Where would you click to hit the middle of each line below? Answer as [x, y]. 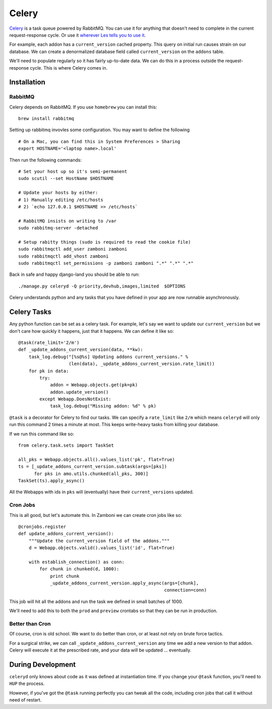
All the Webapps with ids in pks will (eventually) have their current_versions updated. [101, 492]
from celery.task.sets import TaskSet [66, 446]
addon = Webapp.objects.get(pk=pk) [94, 385]
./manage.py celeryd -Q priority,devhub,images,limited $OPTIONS [102, 286]
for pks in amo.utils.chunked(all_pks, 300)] [91, 474]
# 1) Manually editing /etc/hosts [61, 200]
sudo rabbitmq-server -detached [58, 228]
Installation [27, 82]
